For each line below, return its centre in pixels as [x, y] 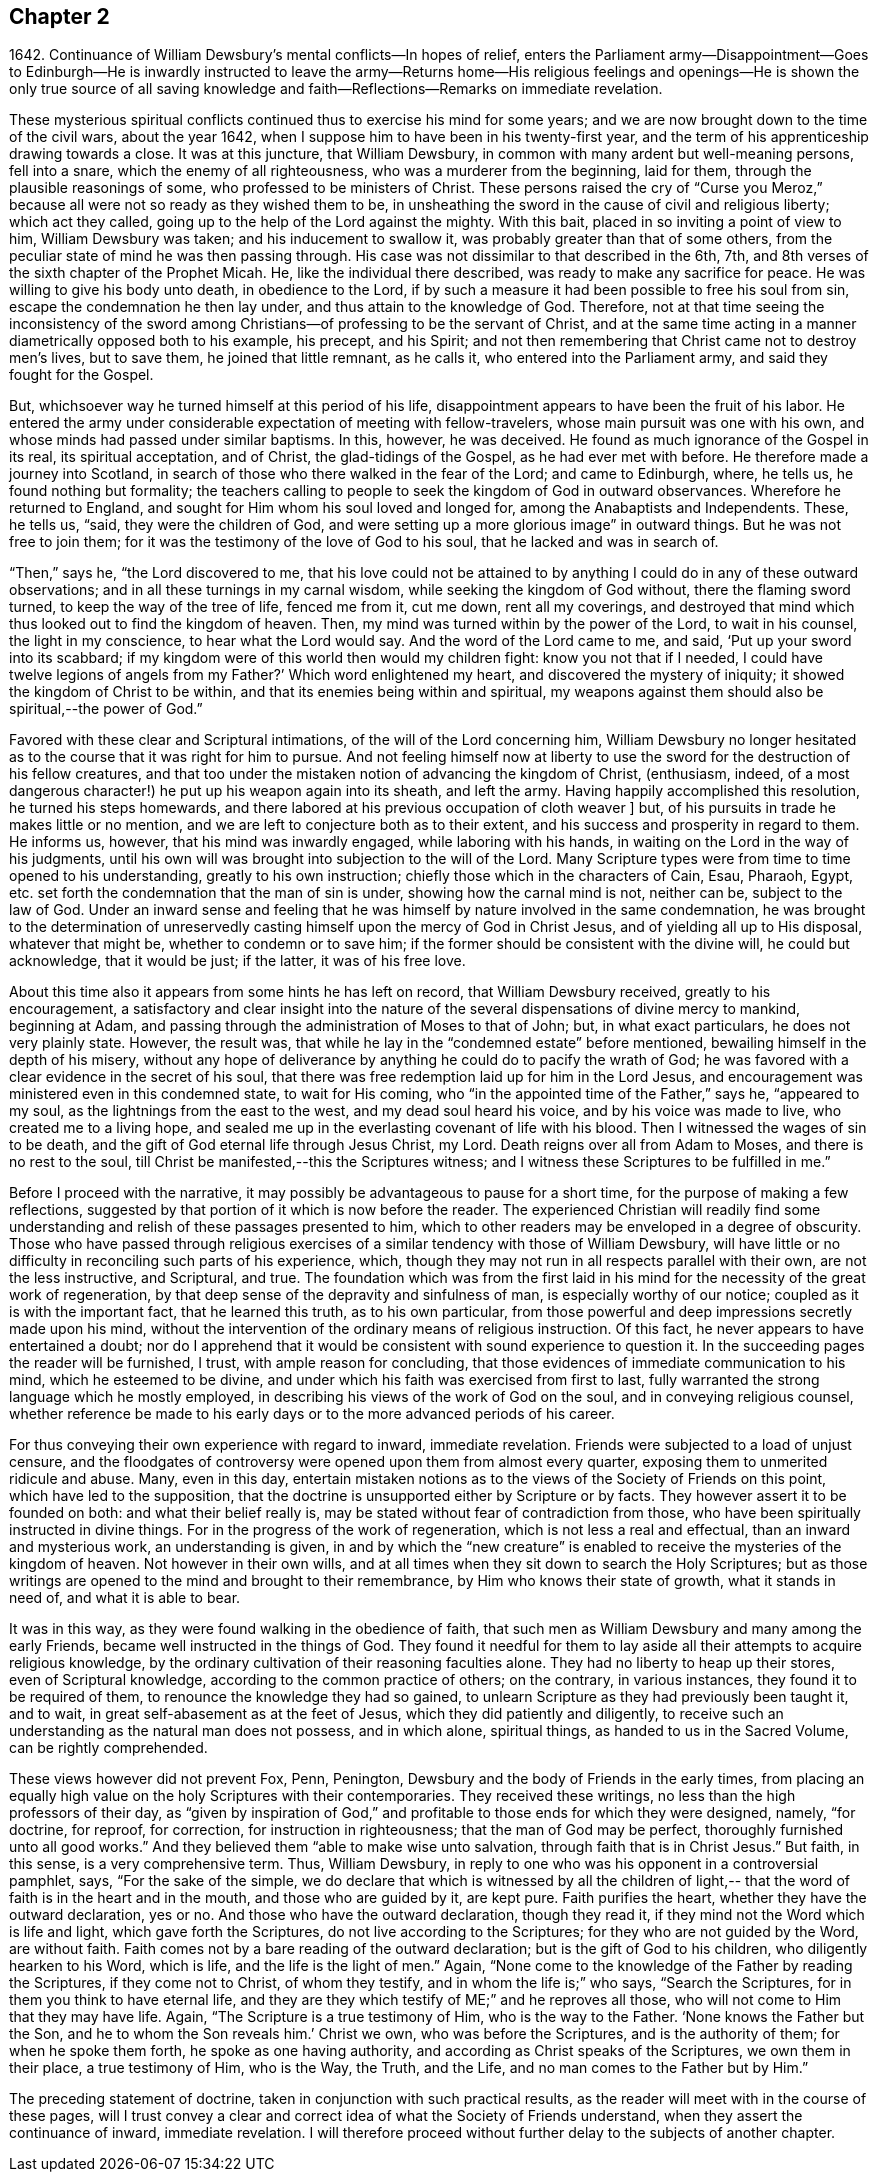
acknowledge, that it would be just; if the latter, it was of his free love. [237, 961]
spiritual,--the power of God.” [106, 709]
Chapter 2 [59, 16]
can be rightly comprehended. [108, 1748]
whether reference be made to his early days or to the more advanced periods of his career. [312, 1414]
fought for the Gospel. [81, 375]
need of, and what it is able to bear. [125, 1598]
